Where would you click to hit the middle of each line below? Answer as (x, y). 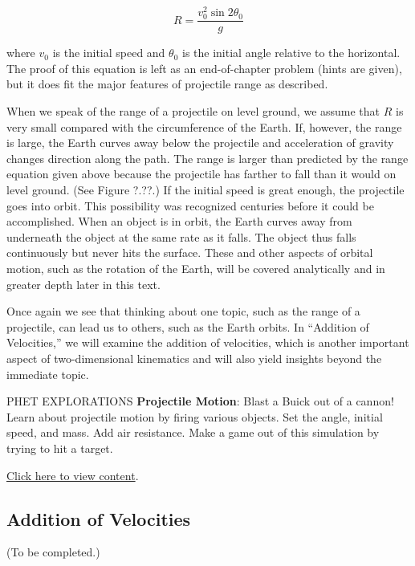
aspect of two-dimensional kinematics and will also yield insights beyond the (194, 358)
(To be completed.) (53, 552)
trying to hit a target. (60, 448)
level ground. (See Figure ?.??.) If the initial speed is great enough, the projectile (205, 190)
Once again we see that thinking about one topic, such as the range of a (183, 311)
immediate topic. (48, 374)
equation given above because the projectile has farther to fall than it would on (201, 174)
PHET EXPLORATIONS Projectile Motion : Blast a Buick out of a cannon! (200, 401)
